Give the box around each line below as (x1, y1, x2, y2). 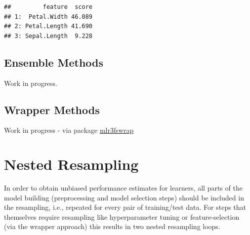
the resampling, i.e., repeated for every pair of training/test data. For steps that (4, 202, 247, 212)
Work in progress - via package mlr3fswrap (4, 125, 134, 135)
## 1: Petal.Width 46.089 (4, 13, 92, 20)
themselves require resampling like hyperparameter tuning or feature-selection (4, 211, 240, 222)
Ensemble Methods (4, 54, 104, 70)
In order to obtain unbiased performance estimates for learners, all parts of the (4, 183, 243, 193)
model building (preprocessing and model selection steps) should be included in (4, 192, 244, 202)
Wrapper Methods (4, 102, 100, 117)
